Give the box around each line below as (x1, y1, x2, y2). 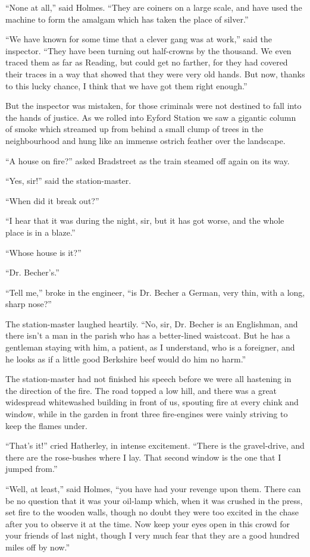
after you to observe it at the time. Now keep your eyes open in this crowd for (5, 517, 290, 530)
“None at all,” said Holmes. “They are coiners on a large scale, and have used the (5, 1, 302, 13)
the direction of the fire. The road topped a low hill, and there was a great (5, 384, 277, 396)
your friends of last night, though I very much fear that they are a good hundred (5, 529, 300, 542)
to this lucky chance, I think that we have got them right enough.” (5, 79, 248, 92)
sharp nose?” (5, 298, 52, 310)
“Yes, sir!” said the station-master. (5, 174, 131, 187)
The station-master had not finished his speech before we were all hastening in (5, 373, 292, 385)
